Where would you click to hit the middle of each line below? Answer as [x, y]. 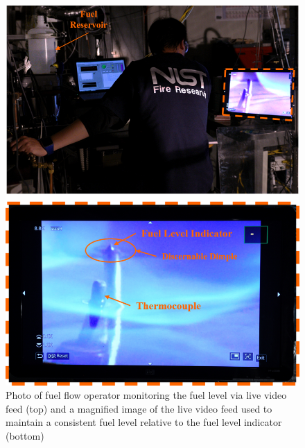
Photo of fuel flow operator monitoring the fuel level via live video [146, 395]
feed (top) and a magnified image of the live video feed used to [139, 408]
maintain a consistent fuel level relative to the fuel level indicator [144, 422]
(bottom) [25, 435]
